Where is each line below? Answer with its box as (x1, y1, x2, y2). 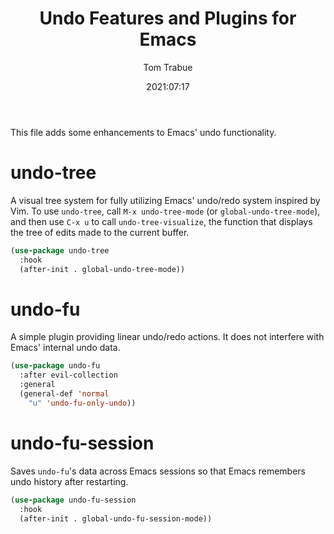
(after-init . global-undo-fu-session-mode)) (19, 513, 213, 524)
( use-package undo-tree (10, 245, 110, 256)
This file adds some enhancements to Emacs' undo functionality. (10, 126, 277, 138)
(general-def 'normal (19, 389, 110, 399)
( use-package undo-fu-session (10, 495, 137, 505)
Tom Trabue (143, 61, 193, 73)
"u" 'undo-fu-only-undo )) (28, 398, 137, 408)
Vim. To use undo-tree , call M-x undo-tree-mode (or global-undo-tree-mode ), (10, 205, 321, 217)
